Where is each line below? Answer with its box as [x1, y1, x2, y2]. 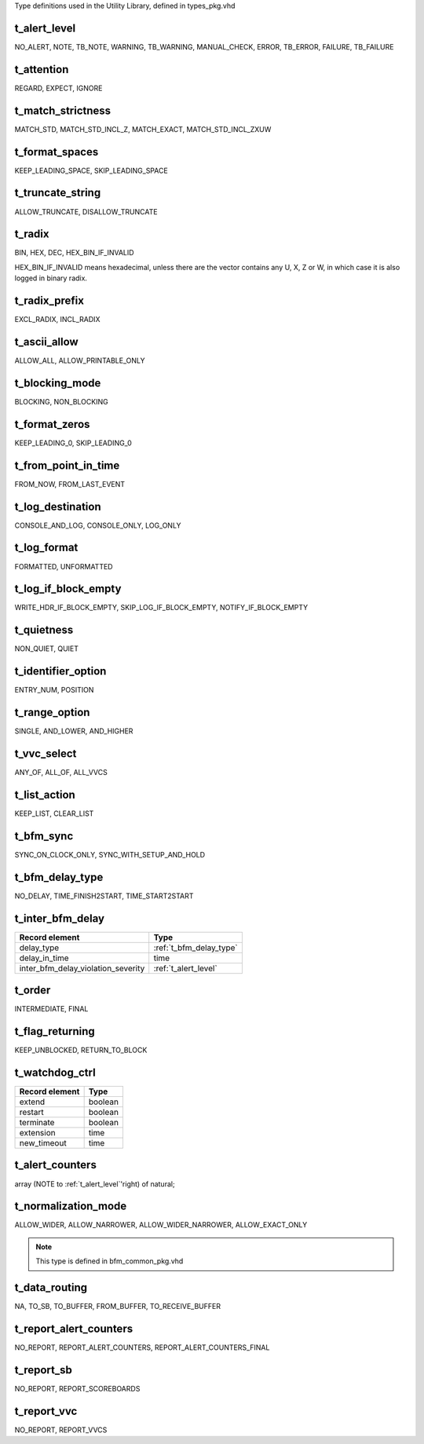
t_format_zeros [14, 417, 90, 431]
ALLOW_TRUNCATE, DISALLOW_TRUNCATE [14, 207, 158, 216]
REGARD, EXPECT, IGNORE [14, 83, 103, 93]
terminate [19, 1117, 55, 1128]
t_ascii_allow [14, 334, 79, 349]
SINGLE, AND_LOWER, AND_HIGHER [14, 726, 133, 736]
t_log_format [14, 541, 79, 554]
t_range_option [14, 706, 90, 719]
